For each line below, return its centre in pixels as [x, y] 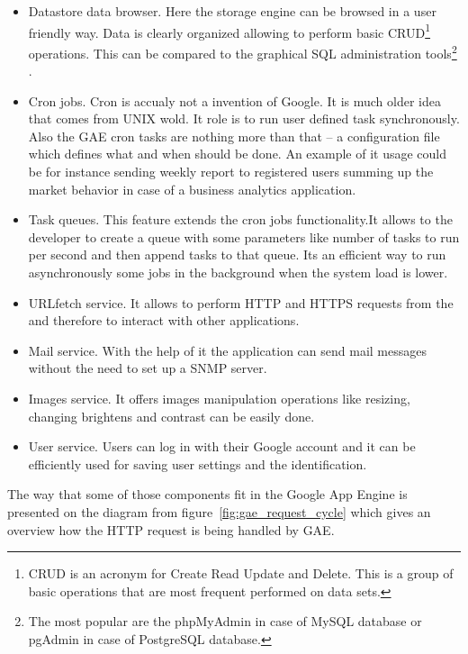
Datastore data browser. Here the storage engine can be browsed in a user [232, 11]
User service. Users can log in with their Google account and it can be [222, 446]
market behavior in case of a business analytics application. [192, 189]
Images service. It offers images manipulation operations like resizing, [219, 398]
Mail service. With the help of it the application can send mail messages [227, 350]
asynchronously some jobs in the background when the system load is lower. [238, 272]
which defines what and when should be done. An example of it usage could [237, 154]
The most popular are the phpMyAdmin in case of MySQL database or [225, 621]
